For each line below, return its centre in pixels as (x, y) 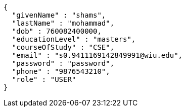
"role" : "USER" (44, 79)
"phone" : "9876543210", (61, 71)
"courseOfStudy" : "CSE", (63, 47)
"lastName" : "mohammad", (63, 23)
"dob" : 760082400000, (57, 31)
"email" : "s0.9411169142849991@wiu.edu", (97, 55)
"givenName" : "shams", (59, 15)
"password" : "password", (63, 63)
